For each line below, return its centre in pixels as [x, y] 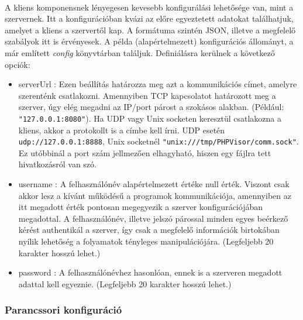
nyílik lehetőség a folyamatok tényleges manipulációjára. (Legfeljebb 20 [146, 241]
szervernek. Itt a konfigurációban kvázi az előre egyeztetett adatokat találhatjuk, [149, 18]
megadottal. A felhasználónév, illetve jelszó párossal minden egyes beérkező [153, 218]
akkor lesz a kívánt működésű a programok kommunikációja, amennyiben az [155, 195]
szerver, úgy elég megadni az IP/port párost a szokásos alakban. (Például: [151, 107]
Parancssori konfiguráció [63, 310]
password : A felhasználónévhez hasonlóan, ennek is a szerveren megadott [150, 272]
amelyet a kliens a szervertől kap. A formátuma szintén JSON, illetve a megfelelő [150, 30]
